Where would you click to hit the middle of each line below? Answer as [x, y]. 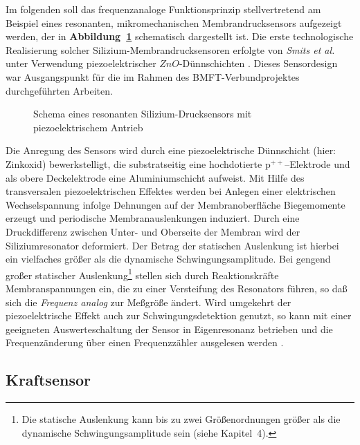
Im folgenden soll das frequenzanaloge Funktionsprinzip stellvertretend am [163, 9]
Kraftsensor [48, 380]
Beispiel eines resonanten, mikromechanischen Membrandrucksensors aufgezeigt [174, 22]
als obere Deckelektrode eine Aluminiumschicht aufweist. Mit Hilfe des [155, 177]
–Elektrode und [317, 163]
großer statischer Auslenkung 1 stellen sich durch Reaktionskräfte [142, 274]
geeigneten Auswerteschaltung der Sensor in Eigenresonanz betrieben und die [169, 329]
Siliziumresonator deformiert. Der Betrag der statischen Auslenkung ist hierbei [172, 245]
